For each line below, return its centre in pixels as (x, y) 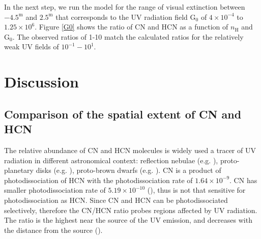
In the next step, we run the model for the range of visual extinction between (125, 7)
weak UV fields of (32, 47)
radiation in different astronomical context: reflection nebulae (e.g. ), (111, 160)
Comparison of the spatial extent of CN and (123, 114)
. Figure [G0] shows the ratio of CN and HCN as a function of (132, 27)
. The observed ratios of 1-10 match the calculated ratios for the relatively (128, 36)
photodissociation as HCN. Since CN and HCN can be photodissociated (116, 200)
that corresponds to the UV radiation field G (126, 17)
